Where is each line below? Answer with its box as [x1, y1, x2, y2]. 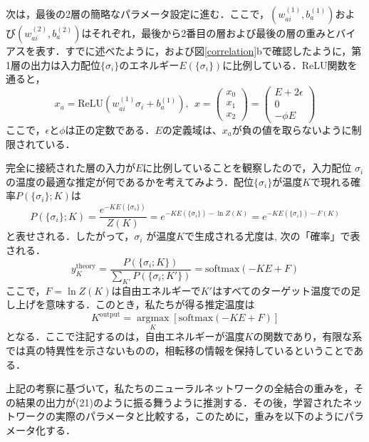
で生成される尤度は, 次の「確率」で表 [184, 228, 360, 243]
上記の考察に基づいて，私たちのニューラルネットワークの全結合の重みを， [6, 381, 354, 396]
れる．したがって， [45, 228, 135, 243]
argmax [136, 313, 170, 324]
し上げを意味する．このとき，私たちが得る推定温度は [6, 297, 255, 312]
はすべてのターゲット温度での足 [212, 283, 361, 298]
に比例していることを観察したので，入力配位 [142, 160, 352, 175]
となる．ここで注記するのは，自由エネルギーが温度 [6, 329, 245, 344]
